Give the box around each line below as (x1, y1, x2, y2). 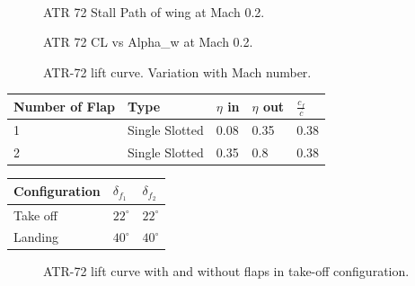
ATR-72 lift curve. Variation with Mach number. (43, 62, 312, 81)
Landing (13, 228, 58, 246)
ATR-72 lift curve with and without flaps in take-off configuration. (43, 262, 410, 281)
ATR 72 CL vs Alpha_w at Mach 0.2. (43, 32, 253, 51)
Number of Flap (13, 96, 115, 115)
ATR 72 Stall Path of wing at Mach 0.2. (43, 2, 265, 21)
